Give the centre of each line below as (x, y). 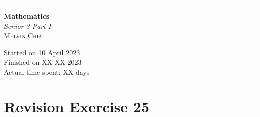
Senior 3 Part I (28, 26)
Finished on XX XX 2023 (43, 62)
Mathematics (27, 16)
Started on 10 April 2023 (42, 52)
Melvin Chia (23, 36)
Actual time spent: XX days (47, 72)
